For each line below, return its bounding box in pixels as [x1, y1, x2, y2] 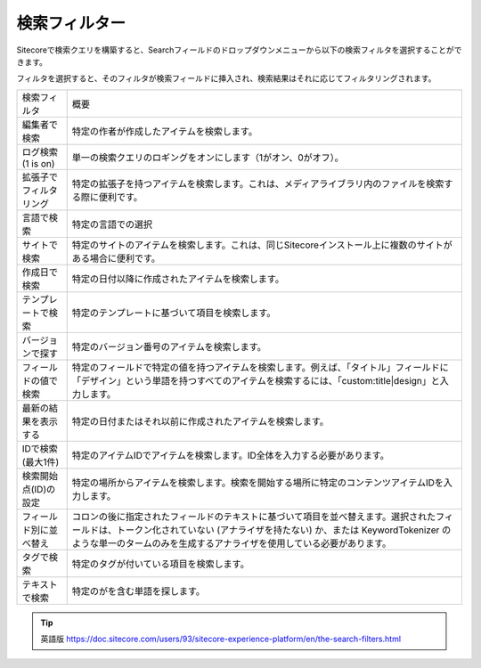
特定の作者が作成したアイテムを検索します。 [71, 125, 258, 137]
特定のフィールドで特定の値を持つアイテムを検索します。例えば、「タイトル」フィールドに [71, 361, 449, 373]
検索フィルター [16, 13, 126, 33]
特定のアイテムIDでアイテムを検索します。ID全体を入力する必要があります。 [71, 449, 389, 461]
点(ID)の [21, 483, 56, 495]
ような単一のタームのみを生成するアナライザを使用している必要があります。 [71, 537, 392, 550]
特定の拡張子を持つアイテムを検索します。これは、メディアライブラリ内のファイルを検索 [71, 177, 444, 190]
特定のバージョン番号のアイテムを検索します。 [71, 340, 266, 353]
